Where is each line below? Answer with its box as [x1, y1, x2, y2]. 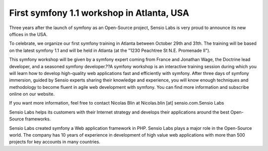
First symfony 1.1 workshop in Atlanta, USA [9, 7, 190, 18]
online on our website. [9, 91, 55, 97]
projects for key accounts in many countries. [9, 139, 100, 145]
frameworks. [25, 116, 51, 122]
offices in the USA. [9, 31, 48, 37]
